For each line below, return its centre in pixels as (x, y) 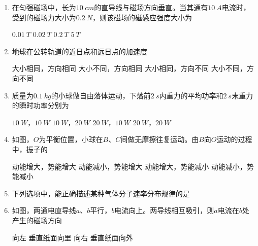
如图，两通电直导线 (44, 210)
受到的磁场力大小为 (44, 17)
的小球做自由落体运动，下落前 (101, 95)
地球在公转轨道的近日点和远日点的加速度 (79, 51)
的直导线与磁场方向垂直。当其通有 (151, 7)
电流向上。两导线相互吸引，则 (164, 210)
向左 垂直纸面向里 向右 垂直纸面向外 (72, 237)
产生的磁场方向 (37, 220)
